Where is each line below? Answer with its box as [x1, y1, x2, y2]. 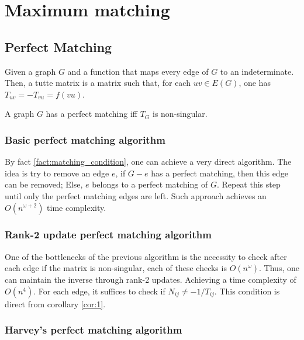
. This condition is [214, 285, 280, 297]
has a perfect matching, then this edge [151, 166, 288, 179]
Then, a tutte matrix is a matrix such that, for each [5, 77, 191, 89]
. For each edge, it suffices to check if [33, 285, 165, 297]
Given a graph [5, 65, 56, 77]
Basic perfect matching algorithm [5, 132, 165, 147]
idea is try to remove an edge [5, 166, 109, 179]
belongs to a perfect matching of [92, 178, 208, 190]
